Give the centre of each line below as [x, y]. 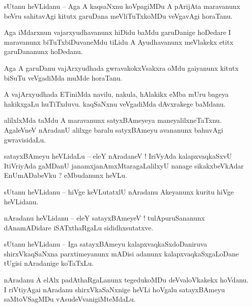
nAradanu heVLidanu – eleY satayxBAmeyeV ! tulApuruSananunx [104, 218]
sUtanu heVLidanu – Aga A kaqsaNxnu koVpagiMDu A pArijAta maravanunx [122, 6]
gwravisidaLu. [25, 139]
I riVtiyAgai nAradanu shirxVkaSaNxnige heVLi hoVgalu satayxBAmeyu [114, 289]
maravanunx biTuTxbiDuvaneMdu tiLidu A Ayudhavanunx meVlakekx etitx [119, 42]
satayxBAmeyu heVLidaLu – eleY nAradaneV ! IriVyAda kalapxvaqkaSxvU [118, 156]
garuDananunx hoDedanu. [43, 51]
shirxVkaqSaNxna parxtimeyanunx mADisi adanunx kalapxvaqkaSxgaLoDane [122, 253]
